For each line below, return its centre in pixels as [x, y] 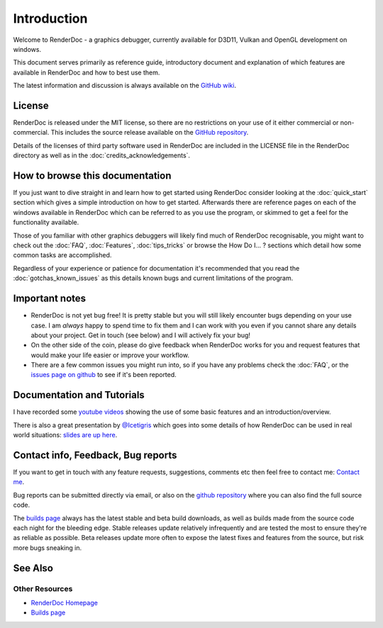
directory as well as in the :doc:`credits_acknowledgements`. [102, 155]
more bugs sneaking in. [47, 548]
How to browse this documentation [92, 176]
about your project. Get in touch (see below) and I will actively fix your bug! [141, 335]
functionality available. [46, 223]
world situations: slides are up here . [65, 435]
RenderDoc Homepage [65, 602]
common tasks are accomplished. [62, 255]
